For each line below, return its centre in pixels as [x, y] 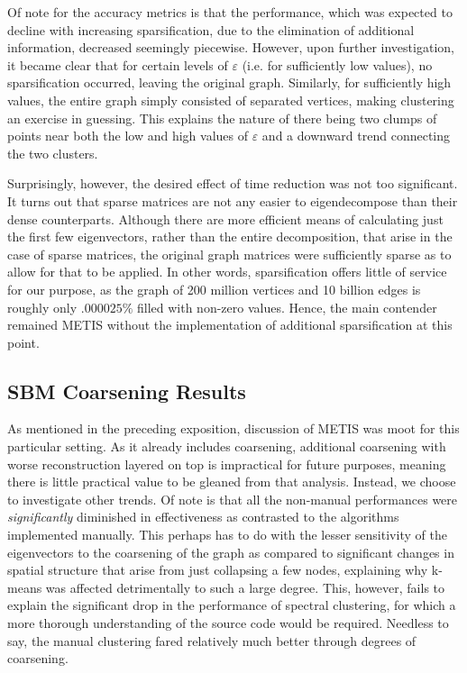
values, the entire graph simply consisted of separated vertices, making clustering [231, 100]
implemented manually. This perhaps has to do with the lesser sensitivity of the [227, 535]
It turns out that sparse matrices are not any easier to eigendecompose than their [233, 200]
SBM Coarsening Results [127, 391]
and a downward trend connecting [356, 136]
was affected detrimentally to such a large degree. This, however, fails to [245, 587]
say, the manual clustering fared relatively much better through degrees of [212, 640]
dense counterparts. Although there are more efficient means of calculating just [225, 218]
